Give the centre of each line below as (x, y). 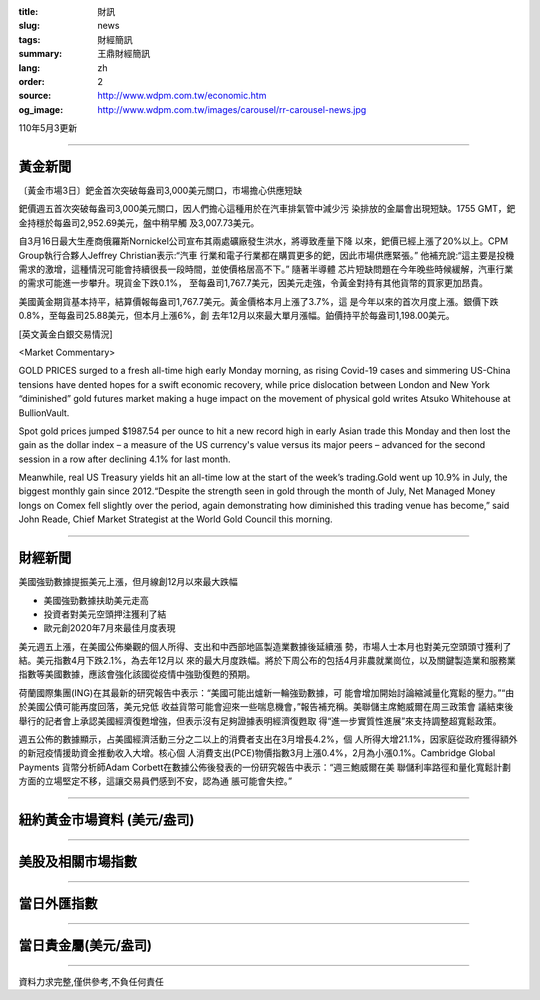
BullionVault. (44, 412)
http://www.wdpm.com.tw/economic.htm (182, 96)
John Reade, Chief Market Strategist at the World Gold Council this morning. (176, 519)
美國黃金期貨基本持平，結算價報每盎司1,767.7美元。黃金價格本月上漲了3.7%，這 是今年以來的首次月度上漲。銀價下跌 (258, 301)
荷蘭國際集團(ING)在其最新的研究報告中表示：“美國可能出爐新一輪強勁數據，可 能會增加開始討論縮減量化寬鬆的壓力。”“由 (266, 692)
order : (31, 81)
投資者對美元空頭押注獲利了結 (105, 614)
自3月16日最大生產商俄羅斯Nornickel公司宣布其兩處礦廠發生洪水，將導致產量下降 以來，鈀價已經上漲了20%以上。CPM (263, 241)
